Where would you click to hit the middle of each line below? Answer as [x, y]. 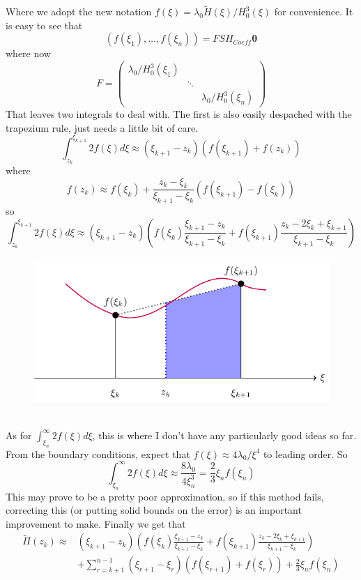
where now [28, 53]
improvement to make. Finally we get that [96, 523]
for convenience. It [314, 12]
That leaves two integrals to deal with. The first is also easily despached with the [179, 114]
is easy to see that [44, 25]
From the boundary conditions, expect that [98, 453]
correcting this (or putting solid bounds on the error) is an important [154, 510]
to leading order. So [305, 453]
